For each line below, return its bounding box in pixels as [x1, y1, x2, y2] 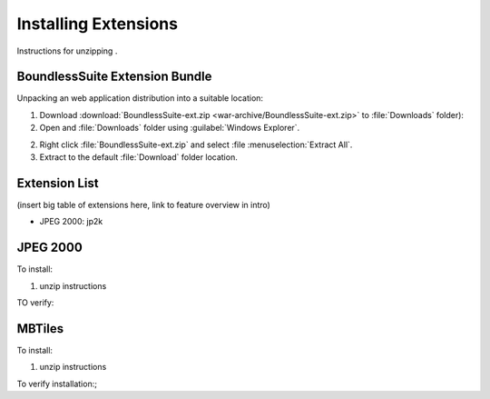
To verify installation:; [16, 378, 97, 389]
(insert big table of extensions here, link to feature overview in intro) [16, 199, 271, 210]
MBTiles [16, 321, 64, 336]
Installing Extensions [16, 14, 179, 34]
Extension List [16, 175, 99, 191]
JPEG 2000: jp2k [39, 216, 103, 227]
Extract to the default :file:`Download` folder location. [39, 152, 238, 163]
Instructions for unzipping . [16, 45, 118, 56]
